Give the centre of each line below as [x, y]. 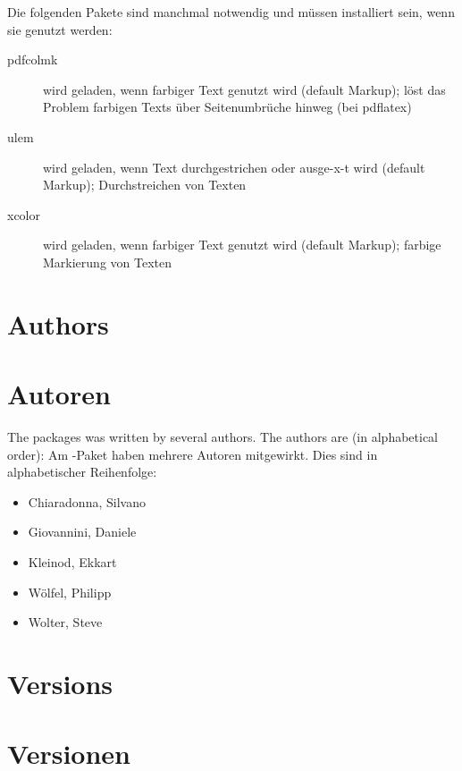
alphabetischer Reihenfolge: [82, 472]
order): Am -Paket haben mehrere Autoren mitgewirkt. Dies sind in [193, 454]
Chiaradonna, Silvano [87, 501]
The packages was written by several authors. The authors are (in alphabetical [223, 437]
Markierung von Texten [107, 262]
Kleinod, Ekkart [72, 562]
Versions [60, 683]
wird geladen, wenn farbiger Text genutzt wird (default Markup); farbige [242, 245]
